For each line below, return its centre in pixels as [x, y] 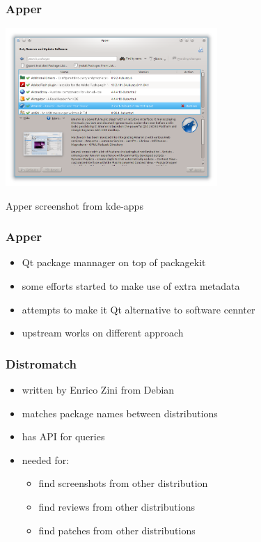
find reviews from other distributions [117, 506]
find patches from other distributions [117, 530]
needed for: [46, 459]
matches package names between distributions [120, 413]
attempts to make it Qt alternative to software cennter [139, 309]
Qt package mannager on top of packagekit [114, 262]
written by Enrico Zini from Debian [98, 389]
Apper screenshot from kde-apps [74, 205]
